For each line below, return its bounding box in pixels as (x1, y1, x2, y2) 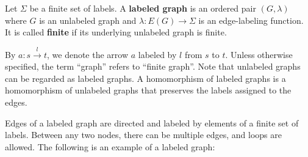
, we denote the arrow (46, 48, 129, 60)
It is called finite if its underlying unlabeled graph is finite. (5, 26, 227, 38)
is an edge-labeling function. (198, 13, 304, 26)
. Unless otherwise (225, 48, 293, 60)
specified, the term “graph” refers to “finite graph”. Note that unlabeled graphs (5, 60, 301, 73)
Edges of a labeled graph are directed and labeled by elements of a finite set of (5, 116, 299, 129)
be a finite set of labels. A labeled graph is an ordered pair (29, 2, 256, 14)
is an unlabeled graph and (39, 13, 137, 26)
